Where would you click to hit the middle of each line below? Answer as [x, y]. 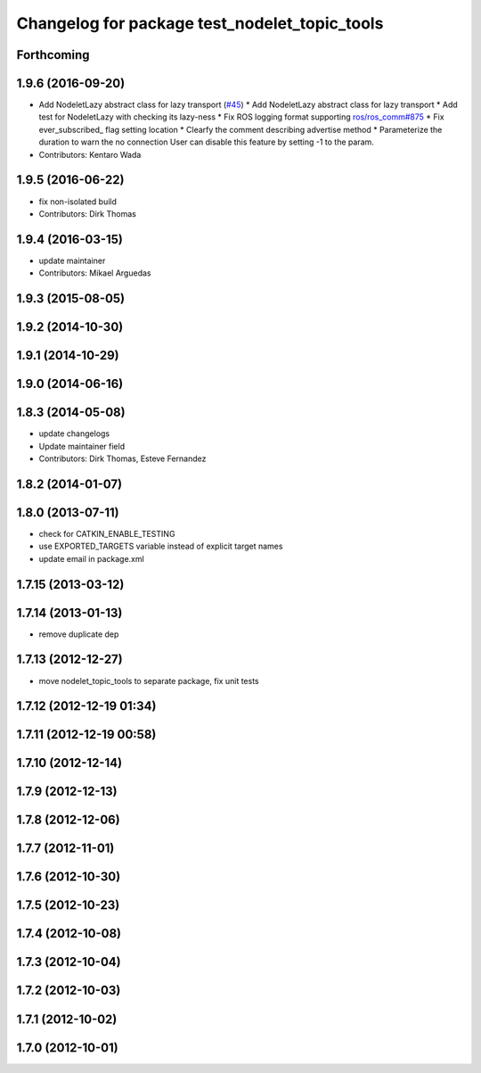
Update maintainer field [82, 446]
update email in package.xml [91, 558]
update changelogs [74, 433]
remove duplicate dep [79, 634]
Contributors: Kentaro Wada [90, 154]
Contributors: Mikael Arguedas [95, 273]
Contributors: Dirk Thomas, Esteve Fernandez [122, 458]
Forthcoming [53, 55]
